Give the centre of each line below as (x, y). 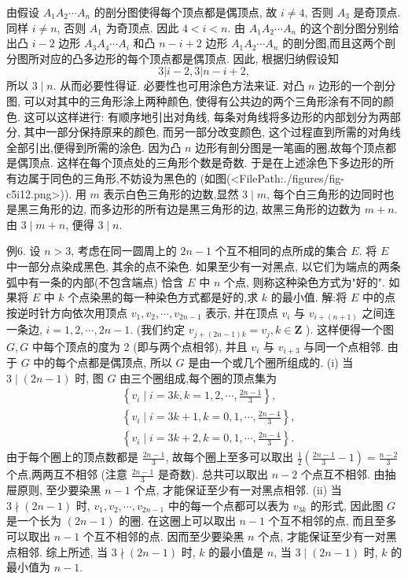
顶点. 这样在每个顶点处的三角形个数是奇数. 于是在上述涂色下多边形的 (206, 163)
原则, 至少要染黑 (59, 490)
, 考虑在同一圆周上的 (124, 251)
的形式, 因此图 (347, 505)
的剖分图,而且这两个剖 (339, 43)
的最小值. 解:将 (309, 297)
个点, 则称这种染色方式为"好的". (304, 281)
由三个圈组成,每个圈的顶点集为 (198, 377)
